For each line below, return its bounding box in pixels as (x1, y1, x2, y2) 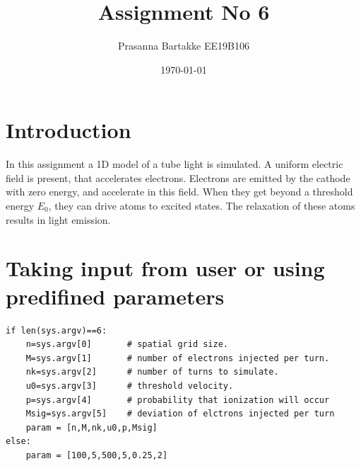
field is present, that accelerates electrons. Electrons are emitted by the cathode (6, 170, 350, 185)
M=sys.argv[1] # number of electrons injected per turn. (25, 353, 330, 363)
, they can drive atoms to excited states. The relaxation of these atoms (48, 198, 355, 213)
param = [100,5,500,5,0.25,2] (25, 450, 168, 460)
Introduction (6, 115, 131, 144)
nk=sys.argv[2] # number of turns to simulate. (25, 367, 279, 377)
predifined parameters (6, 281, 225, 310)
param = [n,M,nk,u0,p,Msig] (25, 422, 158, 433)
